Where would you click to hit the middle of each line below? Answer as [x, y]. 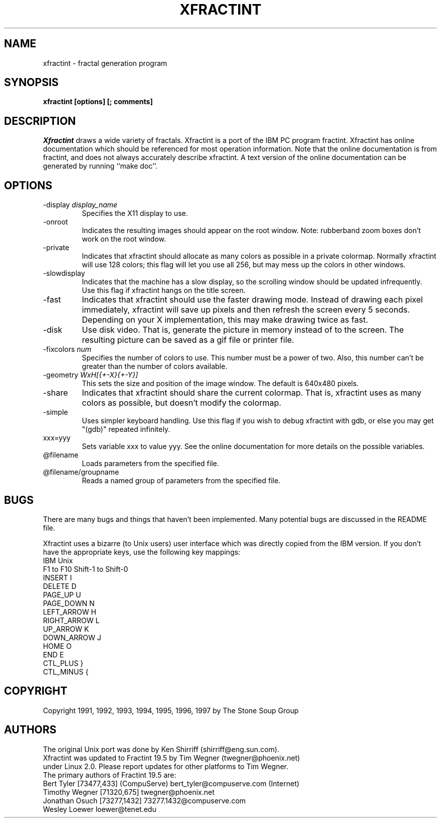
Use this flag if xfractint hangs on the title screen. [164, 290]
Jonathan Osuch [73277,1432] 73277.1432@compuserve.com [144, 800]
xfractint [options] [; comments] [98, 102]
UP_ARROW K [66, 629]
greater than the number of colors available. [155, 366]
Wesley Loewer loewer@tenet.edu [100, 809]
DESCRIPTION [40, 121]
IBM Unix [58, 560]
